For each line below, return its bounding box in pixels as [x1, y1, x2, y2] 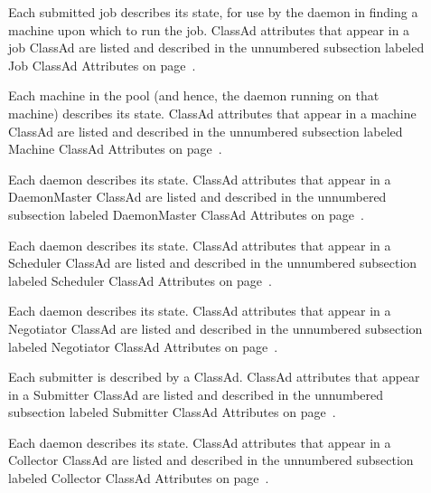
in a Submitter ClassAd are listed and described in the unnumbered [8, 384, 384, 403]
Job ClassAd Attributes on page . [8, 55, 196, 74]
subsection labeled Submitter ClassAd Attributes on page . [8, 403, 336, 422]
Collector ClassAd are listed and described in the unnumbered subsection [8, 450, 414, 469]
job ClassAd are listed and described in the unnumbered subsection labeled [8, 38, 425, 57]
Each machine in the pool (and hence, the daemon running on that [8, 86, 379, 105]
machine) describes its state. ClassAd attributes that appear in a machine [8, 103, 417, 122]
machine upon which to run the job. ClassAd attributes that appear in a [8, 20, 410, 39]
